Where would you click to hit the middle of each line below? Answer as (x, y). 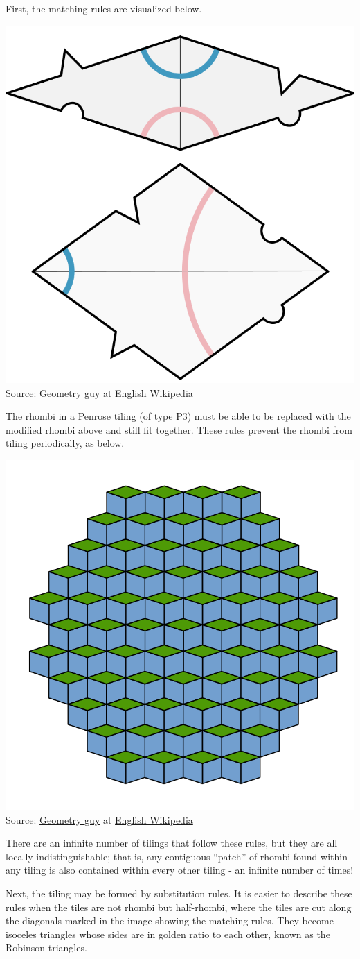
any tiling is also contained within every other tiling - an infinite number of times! (180, 870)
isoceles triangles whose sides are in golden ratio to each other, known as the (168, 934)
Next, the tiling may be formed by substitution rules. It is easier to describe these (179, 893)
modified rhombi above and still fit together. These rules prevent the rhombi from (179, 429)
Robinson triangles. (46, 948)
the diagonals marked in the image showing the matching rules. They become (170, 920)
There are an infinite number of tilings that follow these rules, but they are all (172, 843)
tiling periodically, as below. (65, 443)
